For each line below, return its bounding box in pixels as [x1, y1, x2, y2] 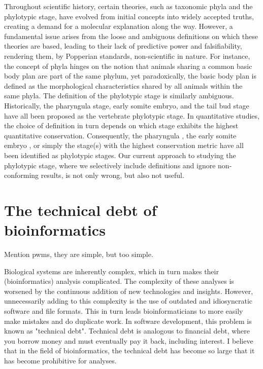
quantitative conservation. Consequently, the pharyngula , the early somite [4, 130, 237, 140]
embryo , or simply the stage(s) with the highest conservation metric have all [4, 140, 244, 151]
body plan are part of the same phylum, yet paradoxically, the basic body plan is [4, 70, 257, 81]
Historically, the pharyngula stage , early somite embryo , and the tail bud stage [4, 100, 249, 110]
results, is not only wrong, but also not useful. [41, 170, 184, 180]
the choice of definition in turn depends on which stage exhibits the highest [4, 120, 239, 131]
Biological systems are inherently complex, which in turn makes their [4, 266, 219, 276]
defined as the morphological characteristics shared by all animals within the [4, 80, 243, 91]
